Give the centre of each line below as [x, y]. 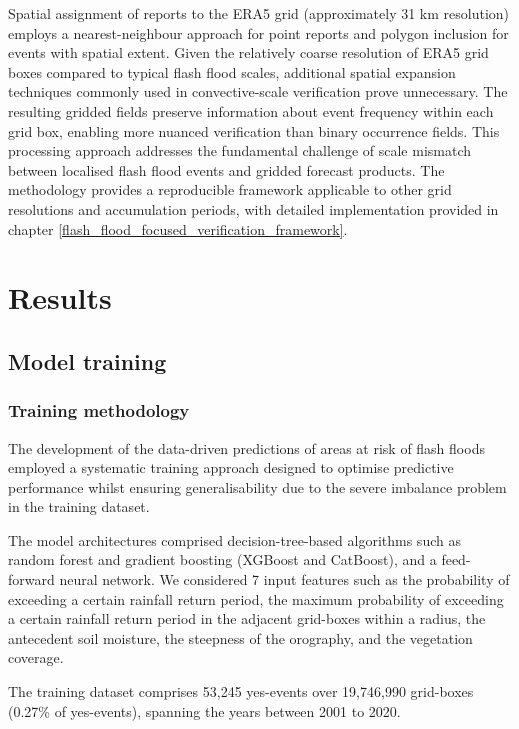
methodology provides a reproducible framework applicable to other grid [230, 189]
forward [31, 579]
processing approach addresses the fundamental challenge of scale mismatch [240, 150]
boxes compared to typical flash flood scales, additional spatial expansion [232, 71]
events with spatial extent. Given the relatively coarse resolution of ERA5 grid [248, 52]
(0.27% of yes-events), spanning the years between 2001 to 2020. [204, 710]
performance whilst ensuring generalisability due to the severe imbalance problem [257, 486]
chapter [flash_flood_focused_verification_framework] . [178, 228]
